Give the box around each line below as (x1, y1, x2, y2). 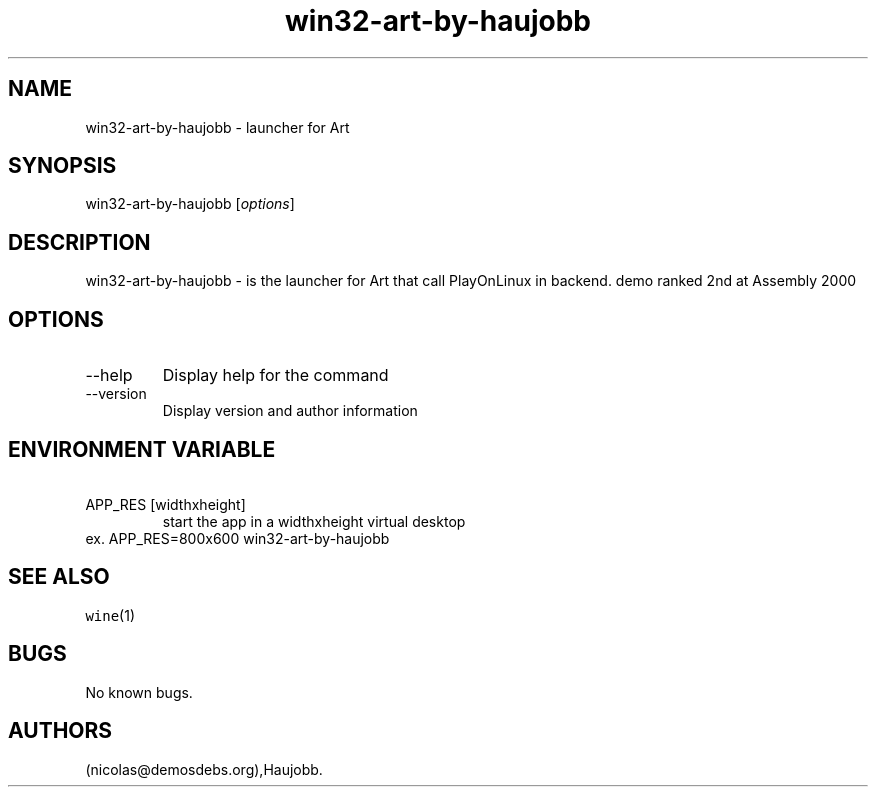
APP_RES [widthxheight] (85, 495, 246, 513)
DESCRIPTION (8, 229, 151, 255)
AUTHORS (8, 718, 113, 744)
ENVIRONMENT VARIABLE (8, 436, 276, 462)
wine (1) (85, 606, 136, 624)
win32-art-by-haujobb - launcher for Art (85, 118, 350, 136)
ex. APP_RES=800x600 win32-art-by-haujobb (85, 529, 390, 547)
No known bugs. (85, 683, 193, 701)
